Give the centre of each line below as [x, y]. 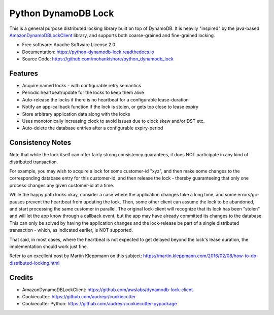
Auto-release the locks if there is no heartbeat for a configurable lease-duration [105, 99]
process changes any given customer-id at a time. [62, 185]
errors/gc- [249, 195]
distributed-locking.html [35, 263]
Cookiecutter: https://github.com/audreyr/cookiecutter [79, 297]
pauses [17, 202]
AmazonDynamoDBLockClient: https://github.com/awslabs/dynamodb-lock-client [107, 290]
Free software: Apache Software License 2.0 [69, 45]
